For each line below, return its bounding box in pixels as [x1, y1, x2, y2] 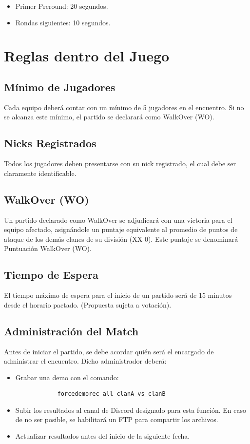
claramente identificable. [4, 168, 77, 178]
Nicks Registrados [4, 135, 96, 151]
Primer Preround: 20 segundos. [15, 1, 108, 11]
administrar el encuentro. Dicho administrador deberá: [4, 356, 167, 366]
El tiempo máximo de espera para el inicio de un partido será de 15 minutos [4, 290, 232, 300]
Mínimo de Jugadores [4, 79, 115, 94]
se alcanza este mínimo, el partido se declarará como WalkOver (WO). [4, 112, 214, 122]
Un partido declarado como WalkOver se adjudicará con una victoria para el [4, 214, 232, 225]
